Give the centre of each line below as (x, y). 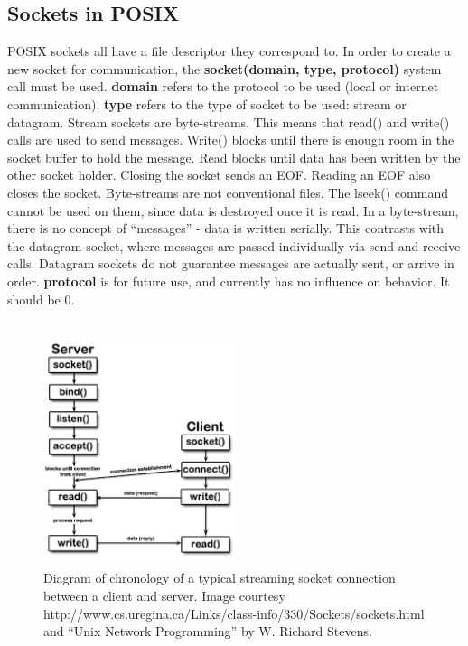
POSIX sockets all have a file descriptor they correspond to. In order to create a (229, 51)
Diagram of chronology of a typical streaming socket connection (220, 578)
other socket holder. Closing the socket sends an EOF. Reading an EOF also (219, 175)
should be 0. (41, 299)
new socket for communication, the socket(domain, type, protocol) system (225, 68)
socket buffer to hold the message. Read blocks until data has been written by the (234, 157)
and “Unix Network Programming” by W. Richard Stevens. (208, 631)
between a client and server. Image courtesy (164, 595)
